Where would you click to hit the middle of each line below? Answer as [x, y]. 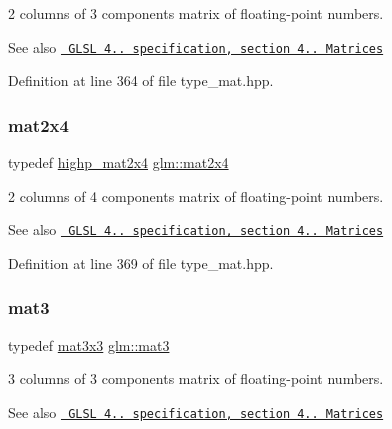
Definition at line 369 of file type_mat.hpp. [141, 262]
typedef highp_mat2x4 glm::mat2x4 [118, 162]
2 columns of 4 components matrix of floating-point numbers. [196, 195]
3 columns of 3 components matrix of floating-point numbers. [196, 378]
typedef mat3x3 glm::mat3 [89, 344]
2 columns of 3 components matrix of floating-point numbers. [196, 13]
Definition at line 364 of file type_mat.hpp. [141, 80]
